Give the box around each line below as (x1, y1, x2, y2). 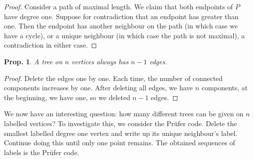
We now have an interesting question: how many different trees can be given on (4, 108, 244, 119)
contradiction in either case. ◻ (4, 40, 97, 50)
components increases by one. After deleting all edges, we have (4, 82, 193, 93)
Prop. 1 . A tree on (4, 56, 63, 66)
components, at (201, 82, 248, 93)
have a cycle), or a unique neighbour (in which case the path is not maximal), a (4, 30, 245, 40)
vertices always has (71, 56, 129, 66)
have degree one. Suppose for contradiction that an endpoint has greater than (4, 11, 239, 21)
